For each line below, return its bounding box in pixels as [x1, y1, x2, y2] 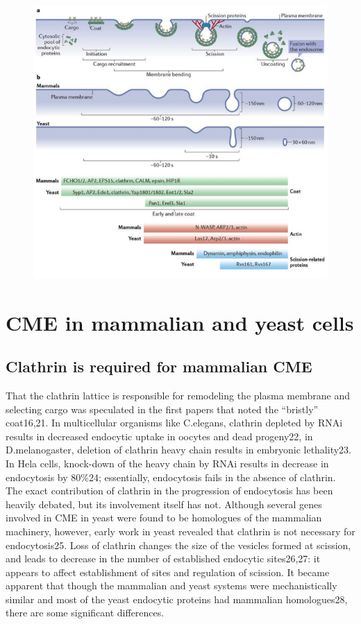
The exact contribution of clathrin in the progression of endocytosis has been [6, 483, 333, 498]
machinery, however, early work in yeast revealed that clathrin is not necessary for [6, 523, 355, 538]
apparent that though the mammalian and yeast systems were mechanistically [6, 578, 337, 593]
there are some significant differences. [6, 605, 165, 620]
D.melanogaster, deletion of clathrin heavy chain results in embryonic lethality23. [6, 442, 351, 457]
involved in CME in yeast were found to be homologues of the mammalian [6, 510, 322, 525]
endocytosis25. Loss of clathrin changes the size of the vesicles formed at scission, [6, 537, 351, 552]
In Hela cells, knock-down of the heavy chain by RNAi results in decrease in [6, 456, 329, 470]
